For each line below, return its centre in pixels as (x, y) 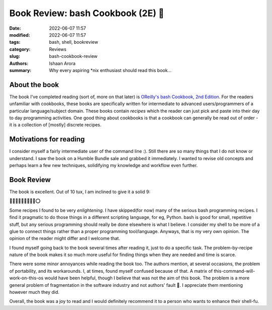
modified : (20, 35)
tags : (15, 42)
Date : (15, 28)
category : (20, 49)
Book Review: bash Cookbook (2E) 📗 (87, 13)
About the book (34, 85)
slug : (15, 56)
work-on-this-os (26, 278)
